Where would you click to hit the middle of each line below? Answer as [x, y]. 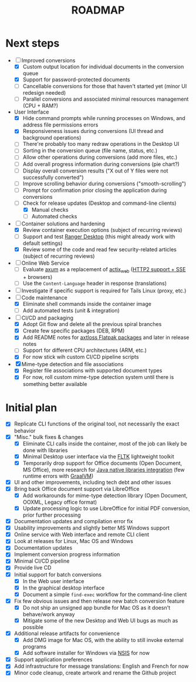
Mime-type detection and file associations [72, 364]
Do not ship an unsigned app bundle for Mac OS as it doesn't [97, 607]
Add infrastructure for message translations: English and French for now [101, 666]
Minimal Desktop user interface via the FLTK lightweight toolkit [98, 456]
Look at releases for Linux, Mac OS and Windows [73, 541]
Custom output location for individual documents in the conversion [103, 66]
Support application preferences [53, 660]
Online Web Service [45, 263]
